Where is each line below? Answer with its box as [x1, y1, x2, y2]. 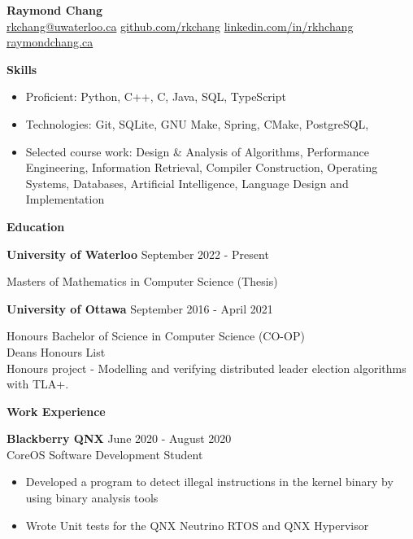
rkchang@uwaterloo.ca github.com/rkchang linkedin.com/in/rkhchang [7, 17, 354, 34]
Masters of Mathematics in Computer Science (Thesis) [7, 273, 278, 290]
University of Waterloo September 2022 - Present [7, 245, 269, 262]
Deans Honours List [7, 343, 106, 360]
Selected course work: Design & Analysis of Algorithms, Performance [25, 142, 369, 160]
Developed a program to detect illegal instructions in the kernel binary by [25, 473, 393, 490]
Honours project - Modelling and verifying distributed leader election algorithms [7, 359, 406, 376]
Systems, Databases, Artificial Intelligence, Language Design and [25, 174, 349, 191]
